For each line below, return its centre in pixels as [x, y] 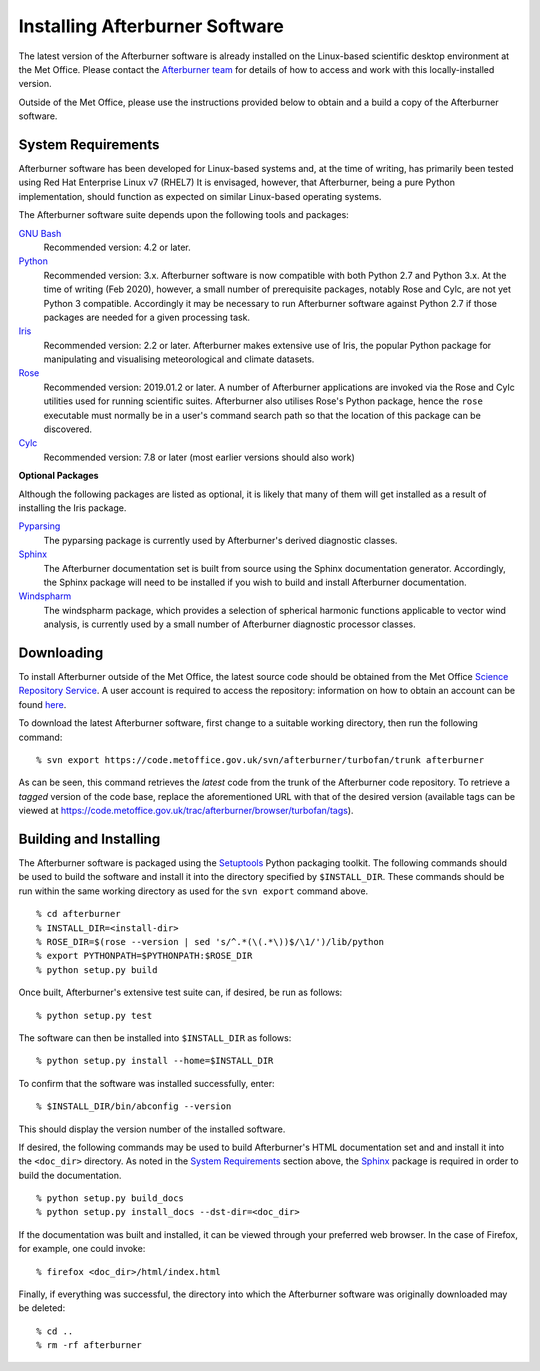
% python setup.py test [94, 1015]
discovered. [68, 429]
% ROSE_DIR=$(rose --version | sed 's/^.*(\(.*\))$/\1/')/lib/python [210, 942]
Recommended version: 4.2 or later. [117, 247]
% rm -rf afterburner [89, 1345]
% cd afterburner [78, 914]
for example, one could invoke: [82, 1249]
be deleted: [42, 1308]
